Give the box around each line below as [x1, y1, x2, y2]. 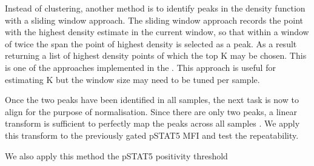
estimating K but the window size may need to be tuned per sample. [5, 73, 260, 85]
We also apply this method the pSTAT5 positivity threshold [5, 149, 228, 162]
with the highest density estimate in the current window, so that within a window [5, 25, 309, 38]
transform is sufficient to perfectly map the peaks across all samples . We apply [5, 117, 300, 130]
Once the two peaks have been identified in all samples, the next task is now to [5, 93, 299, 106]
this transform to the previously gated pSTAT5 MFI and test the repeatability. [5, 128, 299, 141]
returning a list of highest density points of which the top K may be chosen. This [5, 49, 307, 62]
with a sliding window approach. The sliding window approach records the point [5, 13, 303, 26]
